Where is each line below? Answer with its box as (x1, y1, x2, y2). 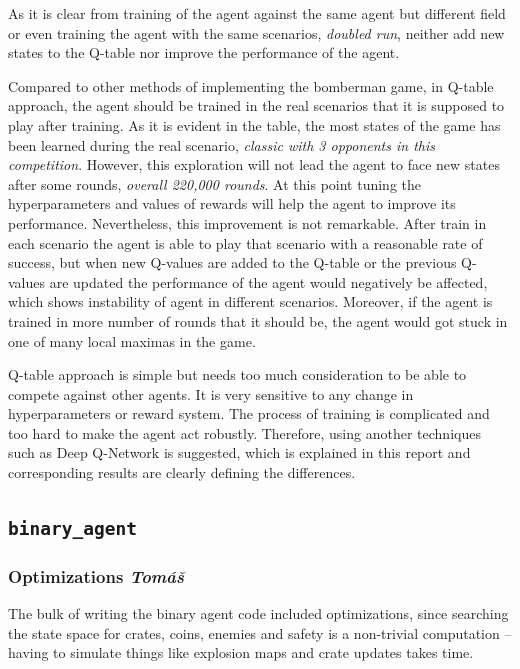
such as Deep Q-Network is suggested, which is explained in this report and (8, 442, 471, 463)
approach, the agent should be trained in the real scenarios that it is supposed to (8, 95, 505, 116)
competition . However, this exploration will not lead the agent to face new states (8, 154, 500, 175)
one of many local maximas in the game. (8, 330, 256, 351)
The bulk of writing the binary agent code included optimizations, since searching (8, 603, 509, 624)
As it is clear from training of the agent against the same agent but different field (8, 3, 506, 23)
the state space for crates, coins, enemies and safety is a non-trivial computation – (8, 622, 512, 643)
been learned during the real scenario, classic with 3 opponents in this (8, 134, 435, 155)
